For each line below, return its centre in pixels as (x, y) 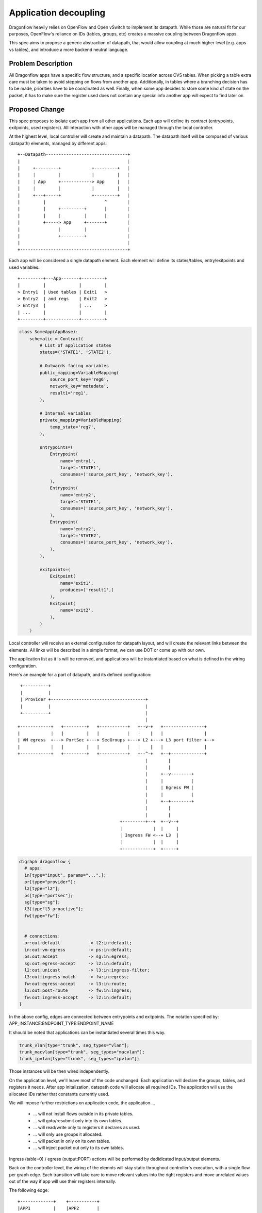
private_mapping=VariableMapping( (81, 420)
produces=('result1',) (87, 590)
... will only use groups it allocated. (68, 1134)
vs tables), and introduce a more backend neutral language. (69, 49)
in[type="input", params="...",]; (65, 875)
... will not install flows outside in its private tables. (83, 1114)
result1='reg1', (69, 393)
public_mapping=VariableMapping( (79, 373)
